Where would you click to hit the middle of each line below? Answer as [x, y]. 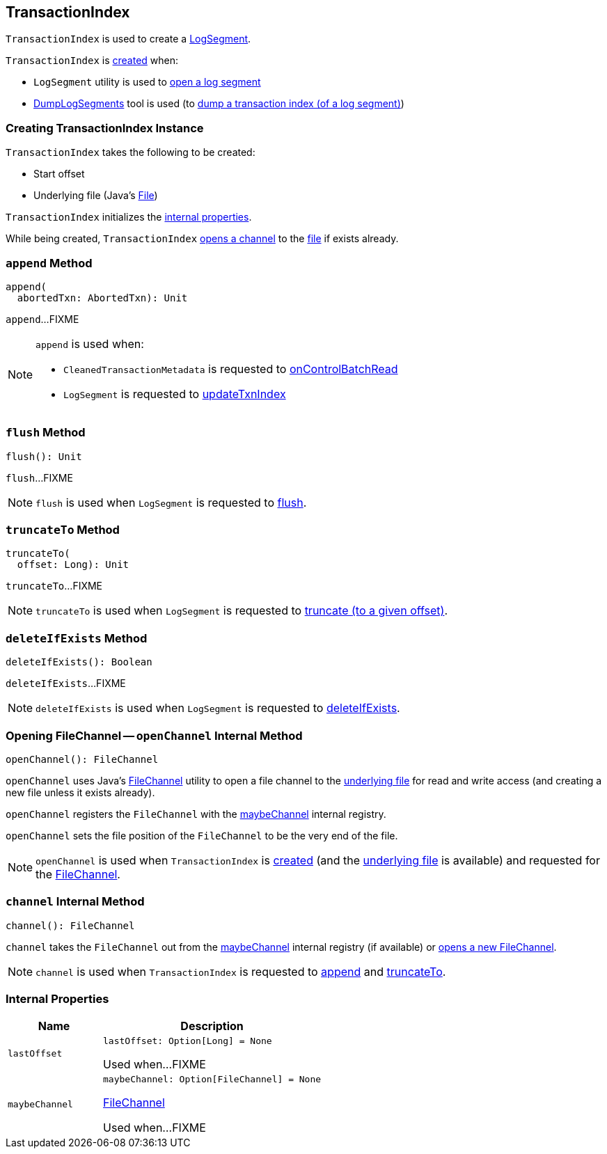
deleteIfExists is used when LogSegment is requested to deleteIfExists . [218, 708]
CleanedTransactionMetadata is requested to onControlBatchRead [231, 369]
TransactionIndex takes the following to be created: [131, 152]
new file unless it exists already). [80, 792]
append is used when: [90, 343]
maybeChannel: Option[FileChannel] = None [212, 1080]
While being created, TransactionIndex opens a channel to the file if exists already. [202, 239]
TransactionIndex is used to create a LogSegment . [128, 39]
